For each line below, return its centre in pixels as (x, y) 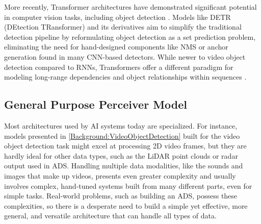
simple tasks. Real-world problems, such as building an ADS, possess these (121, 196)
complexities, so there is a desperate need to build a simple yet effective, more (126, 205)
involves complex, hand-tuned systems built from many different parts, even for (128, 185)
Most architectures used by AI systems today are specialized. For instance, (121, 125)
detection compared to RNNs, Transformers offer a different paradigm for (119, 67)
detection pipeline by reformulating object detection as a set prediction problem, (130, 36)
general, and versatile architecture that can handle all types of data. (110, 216)
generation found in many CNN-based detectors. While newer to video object (125, 56)
